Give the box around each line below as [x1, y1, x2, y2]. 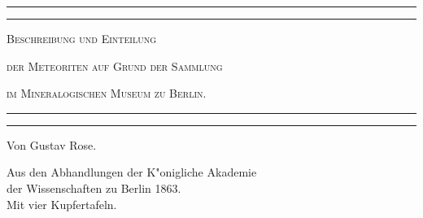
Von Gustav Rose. [7, 136, 97, 153]
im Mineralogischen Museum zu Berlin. [7, 85, 207, 102]
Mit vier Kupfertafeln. [7, 195, 117, 212]
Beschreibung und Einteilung [7, 30, 157, 46]
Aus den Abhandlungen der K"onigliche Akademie [7, 163, 257, 181]
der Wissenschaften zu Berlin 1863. [7, 179, 181, 196]
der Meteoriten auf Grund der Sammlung [7, 57, 223, 74]
